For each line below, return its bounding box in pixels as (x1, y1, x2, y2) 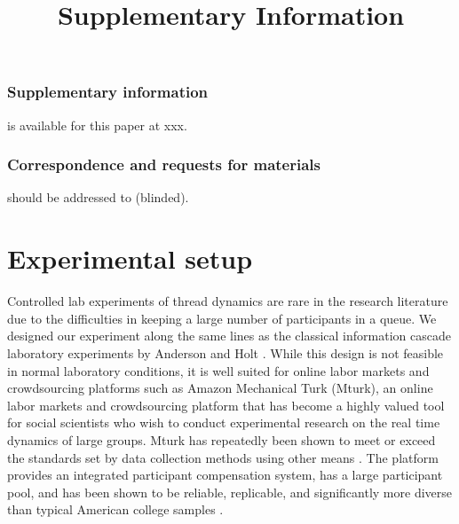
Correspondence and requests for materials (7, 153, 321, 176)
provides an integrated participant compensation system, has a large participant (7, 465, 443, 484)
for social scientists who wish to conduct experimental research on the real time (7, 413, 440, 432)
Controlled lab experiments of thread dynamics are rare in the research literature (7, 292, 448, 310)
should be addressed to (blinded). (7, 188, 189, 207)
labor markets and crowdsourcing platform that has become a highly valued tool (7, 395, 445, 414)
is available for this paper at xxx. (7, 115, 187, 134)
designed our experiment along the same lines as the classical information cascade (7, 326, 451, 345)
